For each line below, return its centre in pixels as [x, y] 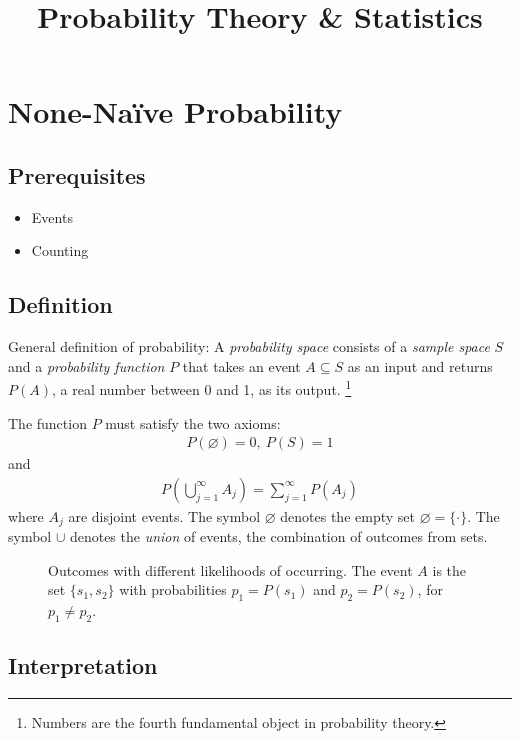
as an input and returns [420, 365]
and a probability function [86, 365]
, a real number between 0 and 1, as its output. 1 [201, 387]
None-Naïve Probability [175, 111]
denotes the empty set [347, 515]
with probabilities [173, 589]
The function [47, 422]
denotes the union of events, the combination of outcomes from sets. [278, 536]
